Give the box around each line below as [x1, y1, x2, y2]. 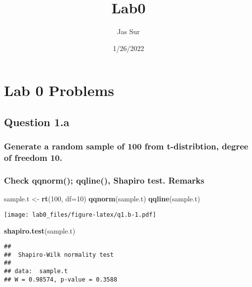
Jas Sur [117, 26, 140, 37]
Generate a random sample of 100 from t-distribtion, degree [4, 140, 249, 152]
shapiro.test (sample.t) [4, 225, 76, 236]
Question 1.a [4, 114, 70, 129]
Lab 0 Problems [4, 80, 114, 100]
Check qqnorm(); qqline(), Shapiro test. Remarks [4, 174, 205, 186]
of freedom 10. [4, 151, 62, 164]
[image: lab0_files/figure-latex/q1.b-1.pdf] [4, 211, 156, 218]
